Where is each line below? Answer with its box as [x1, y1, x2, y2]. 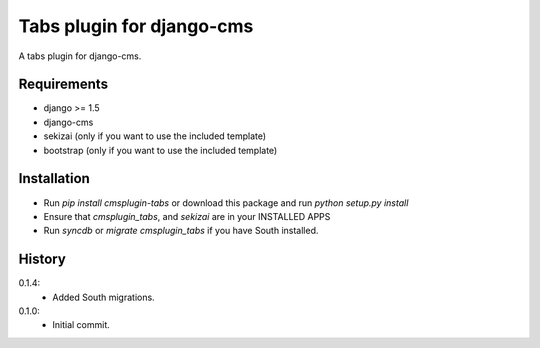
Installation [18, 170, 90, 187]
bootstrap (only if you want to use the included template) [43, 144, 278, 156]
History [18, 251, 67, 268]
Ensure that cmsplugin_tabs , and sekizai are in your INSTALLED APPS [43, 210, 331, 222]
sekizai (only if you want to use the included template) [43, 130, 267, 142]
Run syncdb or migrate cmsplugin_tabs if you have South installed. [43, 225, 319, 237]
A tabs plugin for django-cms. [18, 50, 142, 62]
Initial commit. [52, 319, 110, 331]
